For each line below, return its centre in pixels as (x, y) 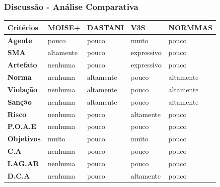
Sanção (20, 101)
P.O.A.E (22, 126)
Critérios (23, 27)
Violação (23, 89)
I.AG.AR (23, 163)
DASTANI (106, 27)
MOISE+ (64, 27)
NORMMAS (190, 27)
